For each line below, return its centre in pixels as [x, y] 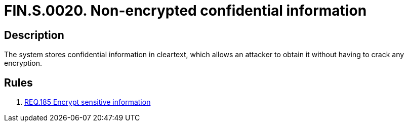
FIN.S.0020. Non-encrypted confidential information [186, 11]
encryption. [23, 63]
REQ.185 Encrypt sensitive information [88, 102]
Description [34, 35]
